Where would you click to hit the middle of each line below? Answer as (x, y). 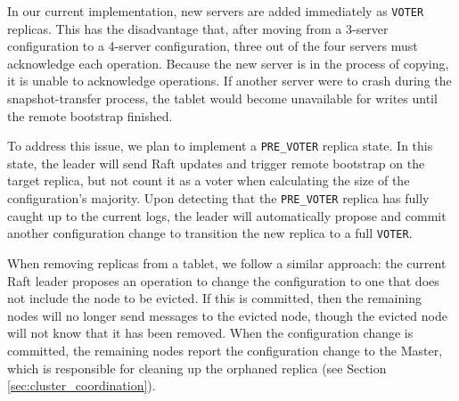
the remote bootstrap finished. (90, 115)
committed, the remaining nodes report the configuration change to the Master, (225, 350)
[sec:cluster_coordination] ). (82, 385)
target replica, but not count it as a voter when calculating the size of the (209, 180)
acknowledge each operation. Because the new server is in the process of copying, (228, 63)
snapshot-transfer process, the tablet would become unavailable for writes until (222, 98)
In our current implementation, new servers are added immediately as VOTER (216, 11)
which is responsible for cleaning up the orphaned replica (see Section (197, 368)
